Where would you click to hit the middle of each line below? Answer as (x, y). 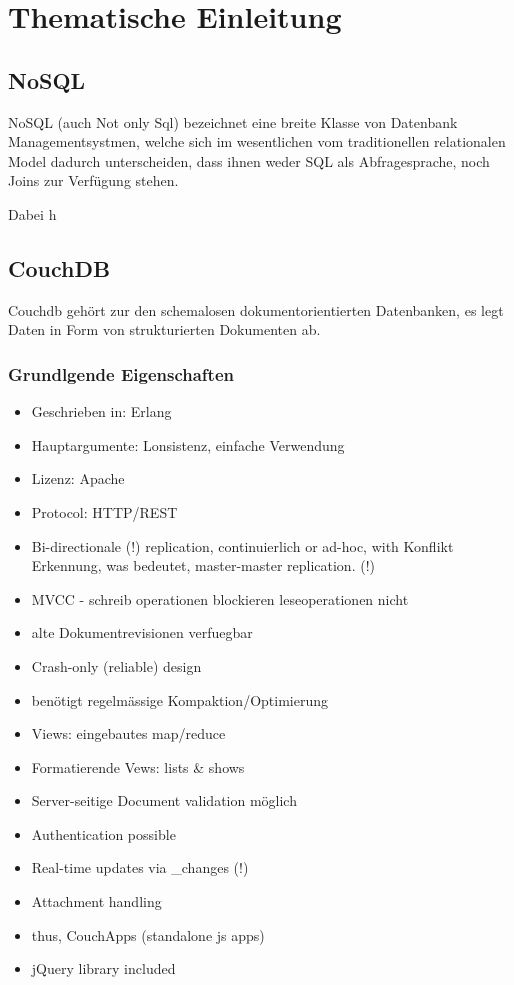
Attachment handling (96, 901)
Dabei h (32, 213)
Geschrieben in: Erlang (101, 411)
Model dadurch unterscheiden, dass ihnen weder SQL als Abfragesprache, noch (249, 160)
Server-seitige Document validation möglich (164, 800)
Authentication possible (103, 833)
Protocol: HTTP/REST (104, 511)
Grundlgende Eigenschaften (121, 373)
